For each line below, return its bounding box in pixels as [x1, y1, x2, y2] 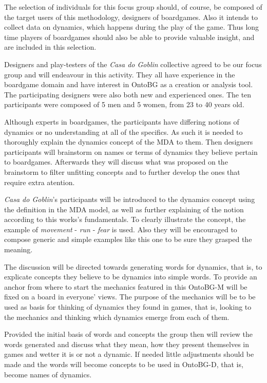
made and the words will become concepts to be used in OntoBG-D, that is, [4, 359, 243, 369]
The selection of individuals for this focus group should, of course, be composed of [4, 2, 262, 12]
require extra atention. [4, 176, 75, 187]
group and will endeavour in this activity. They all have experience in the [4, 69, 235, 79]
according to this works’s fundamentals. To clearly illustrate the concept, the [4, 214, 246, 225]
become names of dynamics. [4, 369, 92, 379]
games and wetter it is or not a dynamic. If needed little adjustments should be [4, 349, 254, 359]
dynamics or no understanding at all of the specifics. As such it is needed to [4, 126, 243, 137]
